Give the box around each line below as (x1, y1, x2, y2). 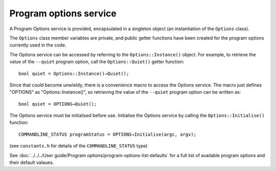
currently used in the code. (9, 42, 66, 48)
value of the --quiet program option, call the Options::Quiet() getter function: (9, 59, 185, 65)
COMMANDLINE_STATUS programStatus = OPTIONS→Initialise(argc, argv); (18, 131, 197, 137)
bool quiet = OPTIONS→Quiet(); (18, 101, 97, 107)
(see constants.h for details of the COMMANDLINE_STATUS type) (9, 143, 148, 149)
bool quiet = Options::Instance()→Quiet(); (18, 71, 129, 76)
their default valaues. (9, 159, 54, 166)
